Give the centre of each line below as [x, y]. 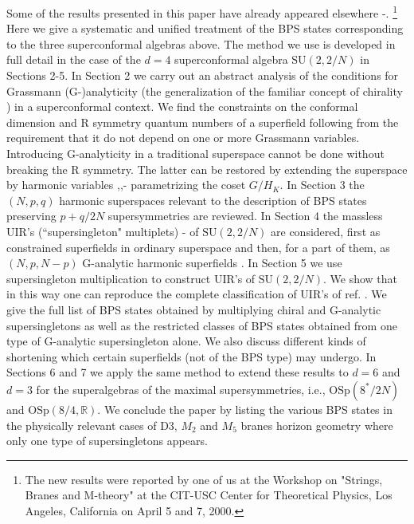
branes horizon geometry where [317, 425]
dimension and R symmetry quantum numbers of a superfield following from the [203, 122]
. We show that [361, 278]
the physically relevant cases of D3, [92, 425]
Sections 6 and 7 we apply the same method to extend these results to [178, 372]
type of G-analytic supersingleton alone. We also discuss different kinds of [186, 341]
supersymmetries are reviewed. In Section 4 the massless [245, 216]
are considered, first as [326, 231]
